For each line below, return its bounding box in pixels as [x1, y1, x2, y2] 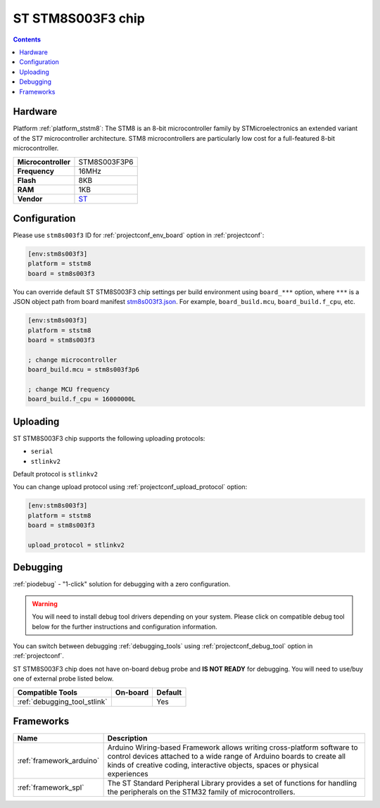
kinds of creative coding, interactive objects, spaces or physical [107, 760, 319, 770]
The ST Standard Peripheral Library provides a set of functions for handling [107, 778, 357, 788]
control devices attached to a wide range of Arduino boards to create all [107, 752, 346, 762]
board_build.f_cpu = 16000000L [27, 395, 137, 403]
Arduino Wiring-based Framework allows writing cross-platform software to [107, 743, 358, 752]
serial [30, 448, 53, 455]
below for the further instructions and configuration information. [32, 622, 217, 631]
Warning [32, 599, 58, 608]
